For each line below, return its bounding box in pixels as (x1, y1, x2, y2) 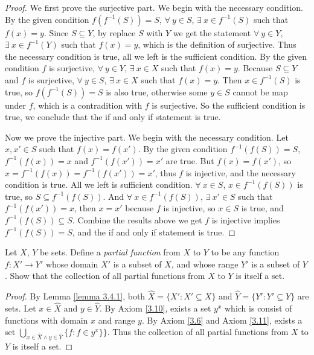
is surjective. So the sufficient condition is (152, 98, 306, 111)
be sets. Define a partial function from (40, 246, 181, 258)
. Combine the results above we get (72, 213, 202, 226)
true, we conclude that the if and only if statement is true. (5, 110, 221, 123)
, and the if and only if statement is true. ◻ (72, 225, 235, 238)
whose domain (45, 257, 98, 270)
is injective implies (211, 213, 280, 226)
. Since (43, 26, 69, 39)
